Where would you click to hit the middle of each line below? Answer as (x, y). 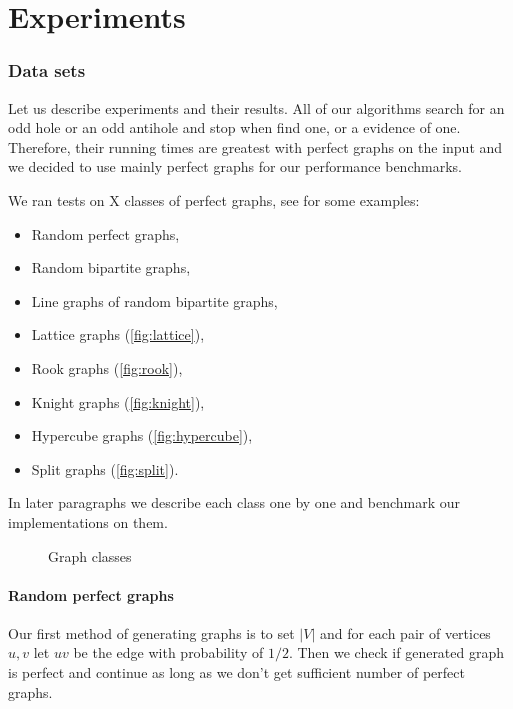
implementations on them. (88, 521)
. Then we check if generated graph (396, 652)
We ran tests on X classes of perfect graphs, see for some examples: (214, 199)
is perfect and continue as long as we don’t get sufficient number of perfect (236, 672)
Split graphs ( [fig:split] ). (105, 468)
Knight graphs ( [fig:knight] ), (118, 401)
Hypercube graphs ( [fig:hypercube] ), (142, 435)
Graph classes (90, 555)
